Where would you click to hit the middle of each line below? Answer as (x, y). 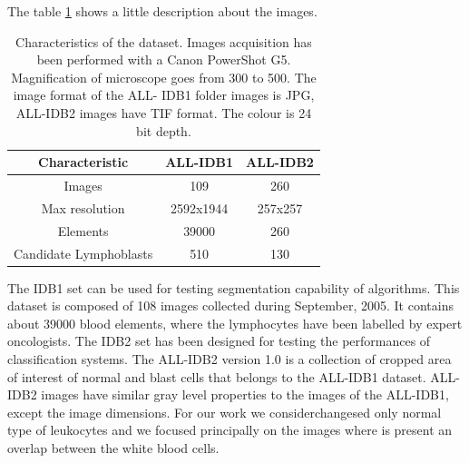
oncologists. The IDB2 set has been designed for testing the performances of (219, 341)
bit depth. (164, 130)
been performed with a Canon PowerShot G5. (164, 59)
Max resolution (83, 207)
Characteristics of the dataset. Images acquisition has (164, 41)
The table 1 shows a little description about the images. (162, 11)
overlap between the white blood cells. (113, 447)
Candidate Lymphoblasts (83, 253)
